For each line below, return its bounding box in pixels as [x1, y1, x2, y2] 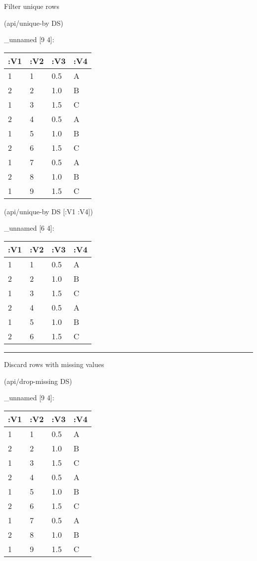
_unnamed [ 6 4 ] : [4, 223, 54, 233]
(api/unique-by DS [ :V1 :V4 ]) [4, 206, 93, 216]
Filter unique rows [4, 1, 59, 11]
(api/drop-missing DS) [4, 375, 72, 386]
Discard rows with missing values [4, 359, 104, 369]
